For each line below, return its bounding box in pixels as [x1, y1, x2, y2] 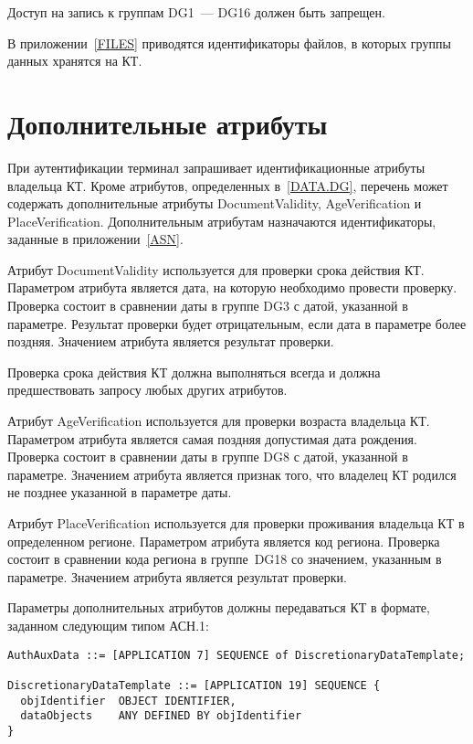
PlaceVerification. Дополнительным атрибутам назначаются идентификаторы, [7, 211, 436, 230]
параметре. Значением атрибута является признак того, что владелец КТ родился [7, 464, 457, 484]
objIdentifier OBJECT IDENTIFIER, [20, 694, 236, 707]
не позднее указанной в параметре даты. [7, 483, 232, 502]
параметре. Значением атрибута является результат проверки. [7, 567, 347, 586]
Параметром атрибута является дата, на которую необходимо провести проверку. [7, 278, 457, 297]
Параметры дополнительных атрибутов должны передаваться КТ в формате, [7, 598, 430, 617]
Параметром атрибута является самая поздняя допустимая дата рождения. [7, 429, 417, 448]
